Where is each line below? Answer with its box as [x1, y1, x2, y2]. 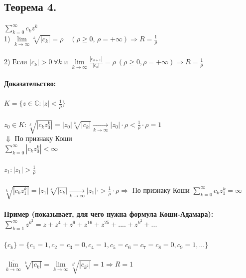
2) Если [4, 56, 27, 67]
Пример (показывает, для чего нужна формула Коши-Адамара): [4, 209, 214, 219]
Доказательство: [4, 78, 56, 88]
